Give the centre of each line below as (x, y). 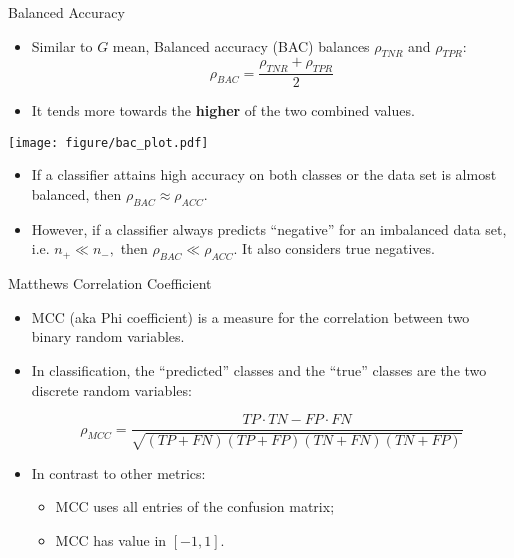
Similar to (62, 45)
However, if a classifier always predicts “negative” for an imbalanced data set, (269, 228)
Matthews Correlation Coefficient (110, 283)
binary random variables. (108, 336)
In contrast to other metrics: (118, 472)
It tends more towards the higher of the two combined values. (223, 110)
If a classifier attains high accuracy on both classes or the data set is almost (264, 174)
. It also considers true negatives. (334, 248)
